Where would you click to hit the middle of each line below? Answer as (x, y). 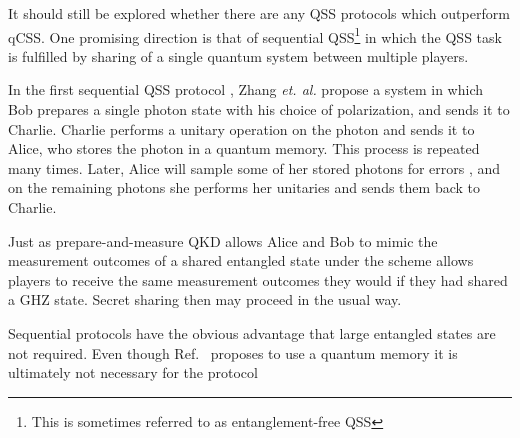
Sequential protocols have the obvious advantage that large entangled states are (252, 332)
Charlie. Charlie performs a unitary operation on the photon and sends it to (241, 128)
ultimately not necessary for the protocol (133, 372)
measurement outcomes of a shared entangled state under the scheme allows (241, 260)
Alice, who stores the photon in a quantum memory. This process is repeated (244, 148)
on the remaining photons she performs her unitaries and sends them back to (244, 187)
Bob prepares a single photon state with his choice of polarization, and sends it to (259, 109)
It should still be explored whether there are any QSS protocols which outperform (259, 13)
